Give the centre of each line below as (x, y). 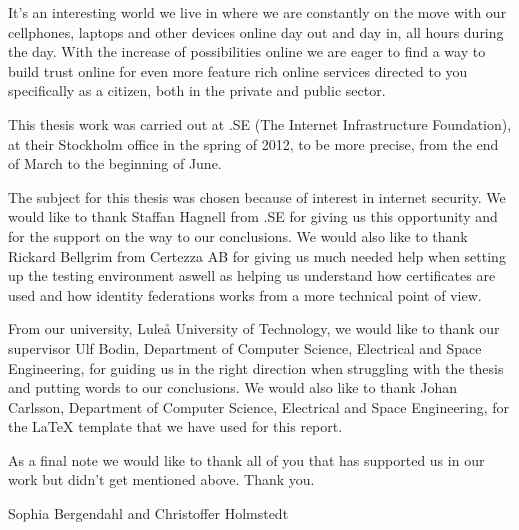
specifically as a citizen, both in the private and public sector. (197, 90)
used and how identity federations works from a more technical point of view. (245, 294)
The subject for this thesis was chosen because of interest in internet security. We (257, 196)
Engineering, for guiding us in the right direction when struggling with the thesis (256, 367)
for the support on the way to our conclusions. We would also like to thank (238, 235)
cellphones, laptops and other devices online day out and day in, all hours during (256, 31)
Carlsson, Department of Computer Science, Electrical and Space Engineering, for (259, 406)
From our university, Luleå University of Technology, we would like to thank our (254, 328)
